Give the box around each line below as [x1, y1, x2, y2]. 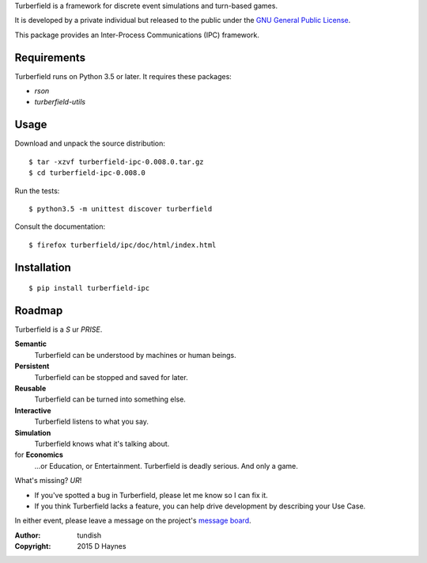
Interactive [14, 405, 51, 415]
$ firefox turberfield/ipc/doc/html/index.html [28, 240, 217, 249]
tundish [77, 531, 102, 540]
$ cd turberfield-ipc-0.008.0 [28, 169, 146, 177]
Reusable [14, 383, 47, 393]
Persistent [14, 361, 50, 371]
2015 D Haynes [77, 542, 127, 551]
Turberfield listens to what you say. [34, 417, 149, 427]
